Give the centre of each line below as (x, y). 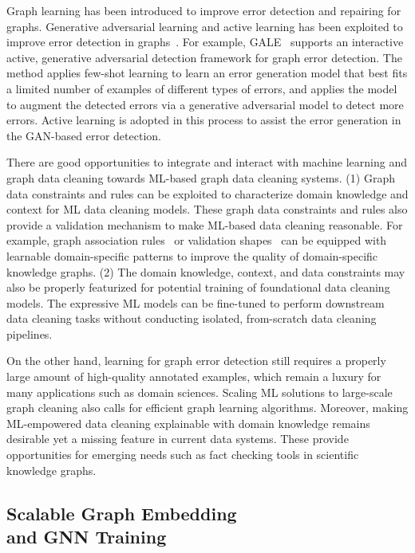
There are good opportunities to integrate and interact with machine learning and (207, 162)
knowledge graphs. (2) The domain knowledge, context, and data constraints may (206, 271)
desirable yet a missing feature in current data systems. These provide (178, 439)
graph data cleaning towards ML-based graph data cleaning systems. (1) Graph (201, 177)
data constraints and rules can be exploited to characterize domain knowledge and (207, 193)
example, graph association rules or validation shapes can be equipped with (197, 240)
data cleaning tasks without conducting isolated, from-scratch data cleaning (192, 318)
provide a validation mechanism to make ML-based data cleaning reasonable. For (205, 224)
